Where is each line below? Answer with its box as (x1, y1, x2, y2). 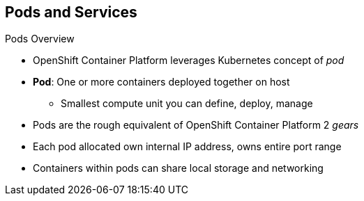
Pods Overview (5, 33, 75, 45)
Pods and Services (5, 3, 137, 21)
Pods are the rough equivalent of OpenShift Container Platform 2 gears (33, 119, 359, 131)
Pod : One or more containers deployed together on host (33, 76, 290, 88)
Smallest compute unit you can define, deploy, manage (61, 97, 313, 110)
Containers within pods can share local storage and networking (33, 162, 324, 175)
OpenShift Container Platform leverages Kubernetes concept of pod (33, 54, 344, 67)
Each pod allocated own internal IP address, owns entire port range (33, 140, 342, 153)
